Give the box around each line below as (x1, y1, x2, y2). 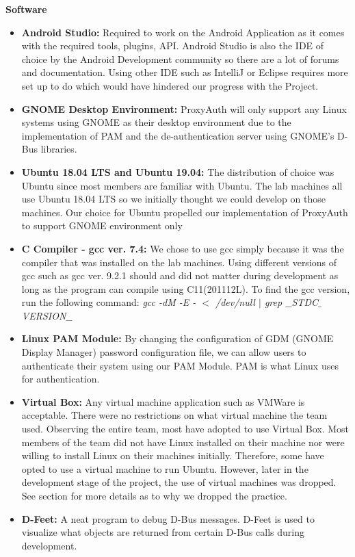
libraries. (40, 142, 77, 156)
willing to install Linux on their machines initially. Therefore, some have (21, 448, 324, 463)
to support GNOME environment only (21, 218, 183, 233)
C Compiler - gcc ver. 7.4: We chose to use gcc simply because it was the (21, 241, 344, 255)
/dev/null (215, 295, 255, 309)
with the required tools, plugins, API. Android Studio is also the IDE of (21, 38, 324, 53)
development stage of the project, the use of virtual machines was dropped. (21, 475, 337, 489)
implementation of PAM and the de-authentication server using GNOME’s (21, 128, 334, 142)
